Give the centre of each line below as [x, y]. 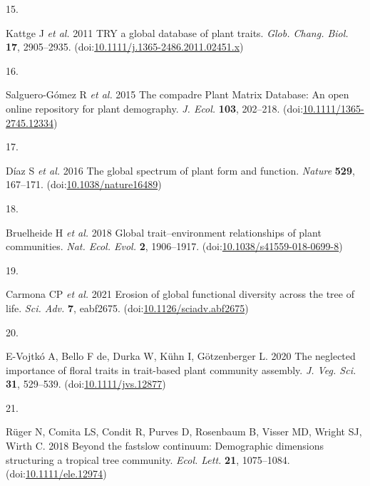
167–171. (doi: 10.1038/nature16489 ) [84, 184]
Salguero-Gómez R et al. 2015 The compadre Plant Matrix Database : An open [178, 94]
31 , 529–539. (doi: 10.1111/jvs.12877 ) [86, 384]
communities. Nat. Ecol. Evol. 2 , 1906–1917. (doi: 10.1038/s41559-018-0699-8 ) [174, 246]
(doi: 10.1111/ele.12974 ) [56, 474]
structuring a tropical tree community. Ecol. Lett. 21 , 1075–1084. [148, 459]
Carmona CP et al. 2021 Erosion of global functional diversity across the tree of [180, 294]
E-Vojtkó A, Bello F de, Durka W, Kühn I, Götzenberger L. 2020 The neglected [181, 356]
